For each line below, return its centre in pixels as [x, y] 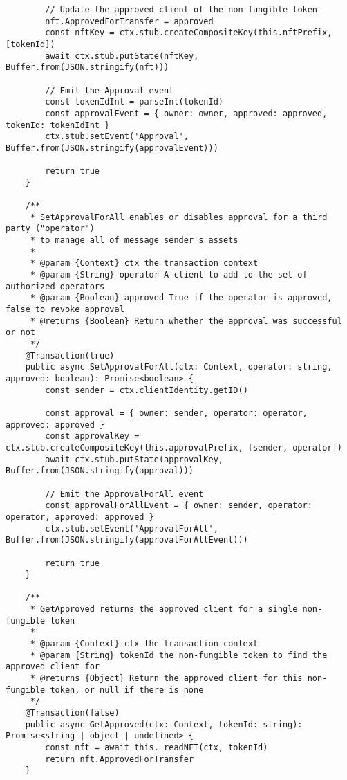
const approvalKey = [92, 436]
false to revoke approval [65, 310]
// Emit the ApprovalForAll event [124, 494]
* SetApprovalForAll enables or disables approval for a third [179, 217]
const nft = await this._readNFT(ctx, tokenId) [157, 747]
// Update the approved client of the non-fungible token [181, 10]
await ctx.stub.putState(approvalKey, [134, 459]
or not [20, 333]
